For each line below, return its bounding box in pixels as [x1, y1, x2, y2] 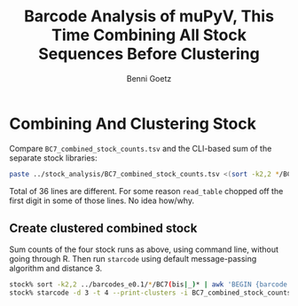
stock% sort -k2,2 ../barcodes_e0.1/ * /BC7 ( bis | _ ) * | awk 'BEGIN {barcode [9, 280, 288, 289]
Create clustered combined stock [9, 220, 198, 236]
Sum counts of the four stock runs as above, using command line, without [9, 244, 279, 255]
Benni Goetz [126, 73, 172, 83]
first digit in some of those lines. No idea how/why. [9, 195, 195, 206]
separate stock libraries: [9, 153, 98, 163]
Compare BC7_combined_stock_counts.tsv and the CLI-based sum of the [9, 143, 272, 153]
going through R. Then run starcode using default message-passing [9, 254, 257, 264]
